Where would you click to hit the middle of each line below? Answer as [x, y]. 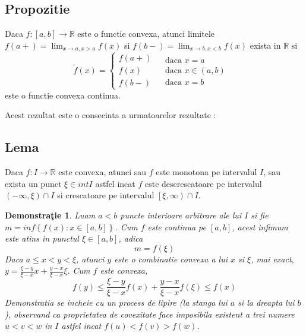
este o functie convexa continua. [63, 95]
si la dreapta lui [266, 302]
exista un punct [33, 183]
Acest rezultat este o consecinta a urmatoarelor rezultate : [111, 115]
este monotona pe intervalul [206, 172]
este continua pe [177, 226]
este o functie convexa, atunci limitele [146, 34]
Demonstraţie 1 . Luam [50, 215]
